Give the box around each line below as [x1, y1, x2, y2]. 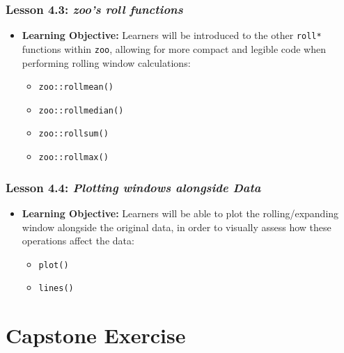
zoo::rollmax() [38, 152, 109, 163]
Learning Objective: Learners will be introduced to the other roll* [22, 28, 322, 42]
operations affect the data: [22, 233, 134, 248]
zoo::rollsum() [38, 129, 109, 139]
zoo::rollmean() [38, 82, 114, 93]
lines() [38, 283, 74, 294]
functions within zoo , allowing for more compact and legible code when [22, 41, 327, 56]
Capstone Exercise [6, 321, 186, 350]
